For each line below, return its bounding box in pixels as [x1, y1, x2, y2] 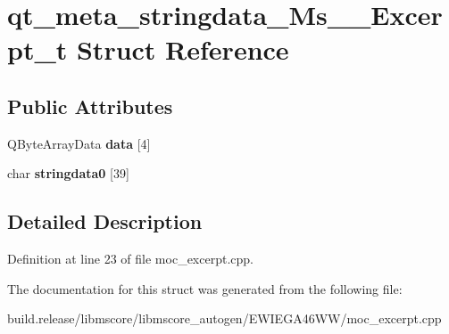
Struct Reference [76, 31, 289, 68]
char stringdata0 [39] [7, 164, 129, 183]
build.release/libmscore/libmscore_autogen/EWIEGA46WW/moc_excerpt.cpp [7, 309, 442, 328]
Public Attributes [7, 92, 173, 119]
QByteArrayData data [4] [7, 134, 151, 152]
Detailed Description [7, 208, 203, 235]
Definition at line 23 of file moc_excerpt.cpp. [7, 249, 254, 268]
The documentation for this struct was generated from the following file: [7, 279, 403, 297]
